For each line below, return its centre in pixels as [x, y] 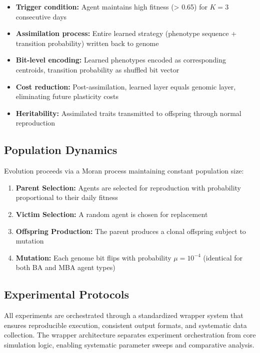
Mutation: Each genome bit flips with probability [93, 257]
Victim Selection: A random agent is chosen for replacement [112, 214]
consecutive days [41, 16]
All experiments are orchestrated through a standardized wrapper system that [124, 315]
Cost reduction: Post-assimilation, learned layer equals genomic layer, [126, 86]
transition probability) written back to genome [87, 43]
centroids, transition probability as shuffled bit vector [97, 69]
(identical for [223, 257]
